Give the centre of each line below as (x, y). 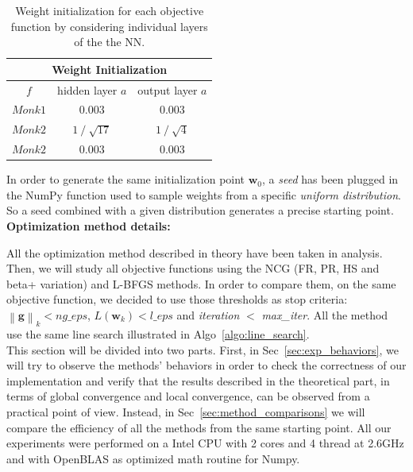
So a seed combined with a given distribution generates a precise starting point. (200, 210)
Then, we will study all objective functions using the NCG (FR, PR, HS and (193, 268)
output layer (168, 89)
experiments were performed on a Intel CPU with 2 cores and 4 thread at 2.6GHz (205, 443)
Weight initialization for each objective (110, 10)
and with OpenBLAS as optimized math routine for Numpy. (153, 458)
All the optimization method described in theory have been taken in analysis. (195, 252)
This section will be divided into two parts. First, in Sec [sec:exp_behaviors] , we (203, 349)
